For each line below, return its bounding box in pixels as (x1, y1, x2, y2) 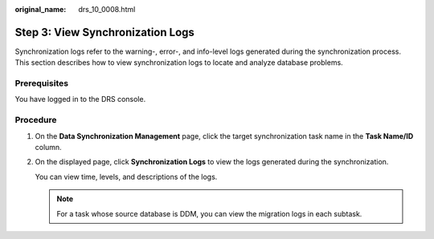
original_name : (14, 5, 67, 14)
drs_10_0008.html (78, 5, 136, 14)
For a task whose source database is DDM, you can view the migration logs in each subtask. (56, 209, 362, 218)
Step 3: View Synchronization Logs (14, 25, 194, 39)
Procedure (14, 115, 57, 126)
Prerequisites (14, 78, 68, 89)
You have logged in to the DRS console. (14, 95, 146, 104)
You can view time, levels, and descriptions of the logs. (35, 172, 218, 181)
